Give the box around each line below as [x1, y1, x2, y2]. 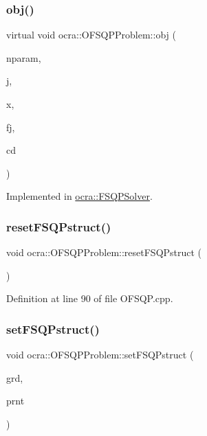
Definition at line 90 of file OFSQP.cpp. [6, 291, 173, 306]
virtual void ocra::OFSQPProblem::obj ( [6, 27, 176, 42]
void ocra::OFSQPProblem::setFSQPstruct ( [6, 347, 194, 362]
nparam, [6, 50, 41, 65]
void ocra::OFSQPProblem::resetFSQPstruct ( [6, 245, 202, 260]
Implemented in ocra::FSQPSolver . [6, 189, 153, 203]
